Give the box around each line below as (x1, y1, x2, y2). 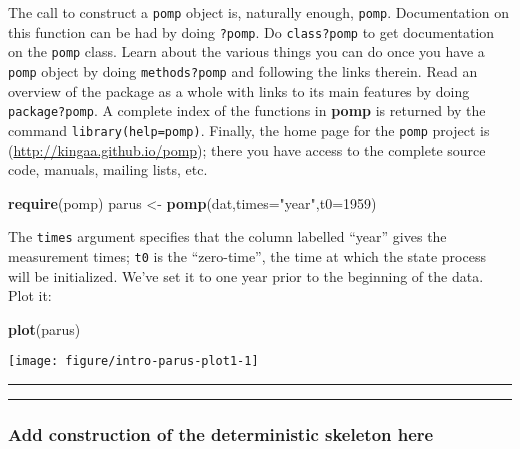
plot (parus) (8, 318, 81, 339)
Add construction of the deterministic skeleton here (8, 421, 434, 446)
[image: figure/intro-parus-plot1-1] (8, 354, 259, 369)
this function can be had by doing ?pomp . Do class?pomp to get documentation (8, 21, 495, 42)
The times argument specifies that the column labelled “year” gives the (8, 226, 447, 247)
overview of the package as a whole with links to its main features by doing (8, 80, 470, 101)
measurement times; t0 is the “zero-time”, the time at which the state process (8, 245, 486, 266)
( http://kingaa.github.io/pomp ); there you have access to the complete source (8, 139, 486, 160)
